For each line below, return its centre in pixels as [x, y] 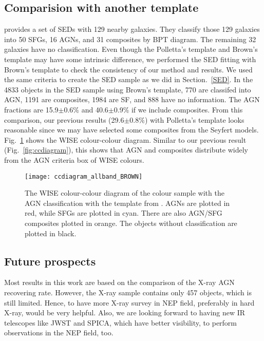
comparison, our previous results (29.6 [64, 119]
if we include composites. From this [187, 109]
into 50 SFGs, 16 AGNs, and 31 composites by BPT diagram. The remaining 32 [130, 39]
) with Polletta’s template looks [194, 119]
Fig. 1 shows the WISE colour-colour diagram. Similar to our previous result [125, 139]
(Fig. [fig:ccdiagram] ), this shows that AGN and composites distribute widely [126, 150]
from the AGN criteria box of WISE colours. [74, 159]
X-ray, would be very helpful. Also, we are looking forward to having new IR [125, 312]
